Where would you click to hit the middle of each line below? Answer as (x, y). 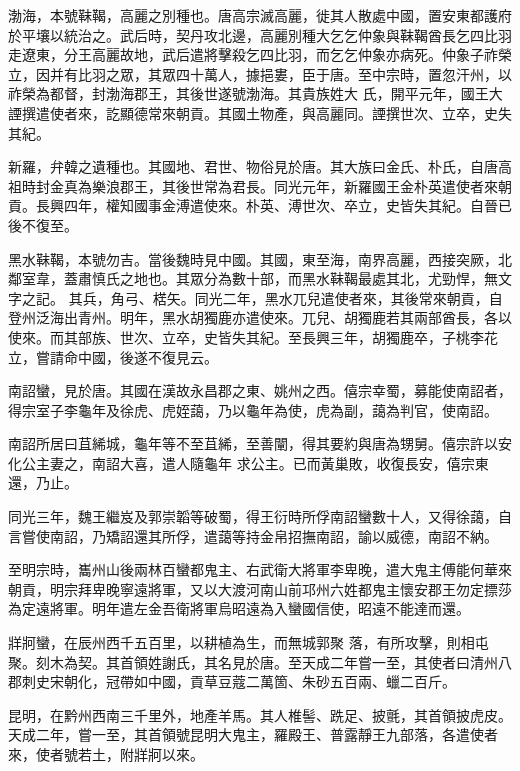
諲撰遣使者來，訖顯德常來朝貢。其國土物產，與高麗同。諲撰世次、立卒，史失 (260, 112)
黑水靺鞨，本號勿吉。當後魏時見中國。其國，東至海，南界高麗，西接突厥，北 (260, 258)
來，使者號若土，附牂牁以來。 (106, 754)
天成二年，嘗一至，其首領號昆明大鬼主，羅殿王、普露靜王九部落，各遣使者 (253, 734)
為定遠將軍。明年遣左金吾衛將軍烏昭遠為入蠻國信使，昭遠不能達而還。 (239, 608)
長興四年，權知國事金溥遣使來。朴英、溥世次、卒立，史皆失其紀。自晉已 (273, 205)
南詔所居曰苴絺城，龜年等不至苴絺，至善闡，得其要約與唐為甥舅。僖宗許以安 (260, 443)
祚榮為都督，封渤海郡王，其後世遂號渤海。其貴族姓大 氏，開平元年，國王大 (255, 93)
